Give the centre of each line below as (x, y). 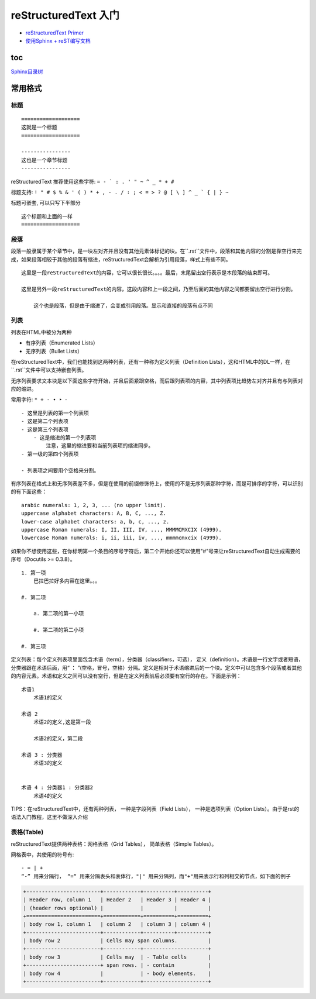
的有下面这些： (29, 492)
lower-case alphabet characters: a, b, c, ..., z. (95, 521)
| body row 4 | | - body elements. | (117, 973)
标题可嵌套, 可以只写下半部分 (46, 203)
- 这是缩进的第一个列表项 (65, 438)
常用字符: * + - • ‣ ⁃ (39, 399)
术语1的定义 (48, 697)
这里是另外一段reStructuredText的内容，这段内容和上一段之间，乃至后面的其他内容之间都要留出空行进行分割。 (159, 289)
